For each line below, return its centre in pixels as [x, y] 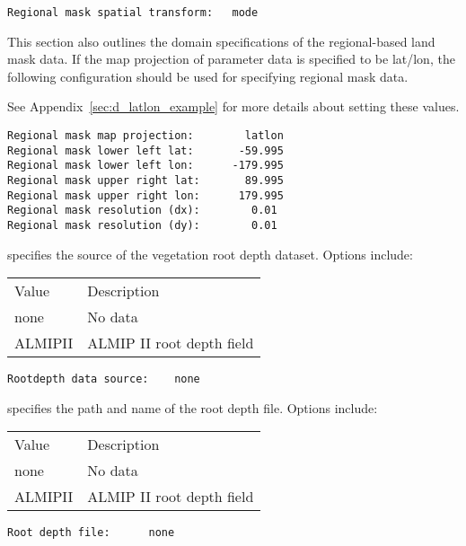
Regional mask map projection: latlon [145, 136]
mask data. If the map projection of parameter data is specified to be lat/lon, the [231, 59]
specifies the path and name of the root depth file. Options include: [193, 407]
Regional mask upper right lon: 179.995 [145, 195]
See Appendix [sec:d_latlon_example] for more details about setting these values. [233, 106]
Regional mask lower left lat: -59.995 [145, 150]
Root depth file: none [91, 533]
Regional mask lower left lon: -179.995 [145, 166]
